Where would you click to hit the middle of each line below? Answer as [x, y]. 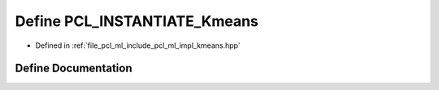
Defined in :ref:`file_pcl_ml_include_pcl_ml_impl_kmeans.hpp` [138, 45]
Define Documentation [74, 69]
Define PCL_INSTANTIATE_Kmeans [137, 21]
